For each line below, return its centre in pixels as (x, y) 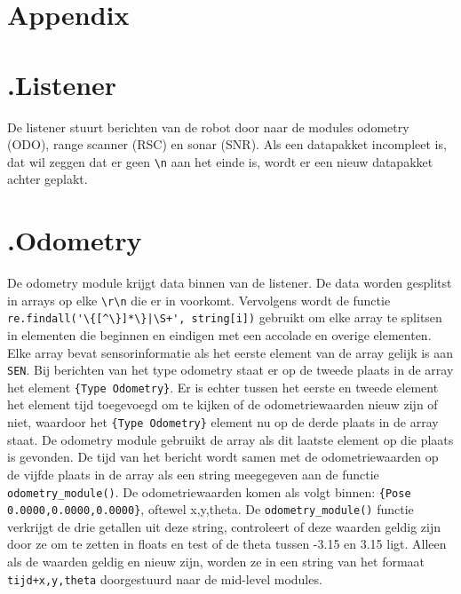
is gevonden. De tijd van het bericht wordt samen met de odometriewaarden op (223, 457)
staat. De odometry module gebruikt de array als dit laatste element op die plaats (230, 439)
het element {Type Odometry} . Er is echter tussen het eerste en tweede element (223, 387)
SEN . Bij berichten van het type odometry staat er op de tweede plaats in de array (230, 370)
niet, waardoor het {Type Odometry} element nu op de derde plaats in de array (223, 422)
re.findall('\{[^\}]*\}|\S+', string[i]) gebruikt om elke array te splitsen (225, 317)
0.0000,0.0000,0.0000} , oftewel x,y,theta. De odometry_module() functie (211, 509)
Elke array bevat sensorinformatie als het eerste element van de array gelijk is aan (230, 352)
